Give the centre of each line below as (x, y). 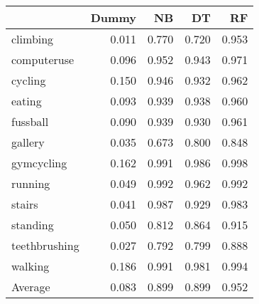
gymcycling (39, 163)
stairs (25, 204)
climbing (33, 39)
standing (33, 225)
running (31, 183)
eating (27, 101)
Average (31, 287)
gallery (28, 142)
